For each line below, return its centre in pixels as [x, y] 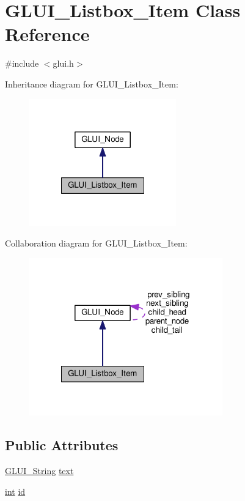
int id [15, 491]
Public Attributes [62, 445]
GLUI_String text [39, 471]
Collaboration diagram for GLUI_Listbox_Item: [96, 243]
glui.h [63, 63]
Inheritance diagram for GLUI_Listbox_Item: [92, 83]
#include [22, 63]
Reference [47, 34]
